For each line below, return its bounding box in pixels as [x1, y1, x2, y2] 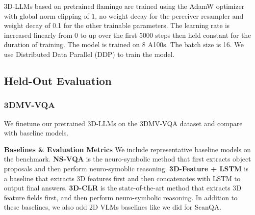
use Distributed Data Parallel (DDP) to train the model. [4, 49, 175, 59]
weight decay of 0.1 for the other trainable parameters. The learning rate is [4, 20, 230, 30]
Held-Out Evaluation [4, 73, 112, 88]
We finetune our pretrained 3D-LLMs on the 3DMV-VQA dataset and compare [4, 118, 243, 128]
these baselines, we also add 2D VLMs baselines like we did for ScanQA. [4, 202, 222, 212]
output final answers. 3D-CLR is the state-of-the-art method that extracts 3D [4, 183, 242, 193]
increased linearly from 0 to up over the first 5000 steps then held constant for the [4, 29, 251, 40]
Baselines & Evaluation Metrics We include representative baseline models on [4, 144, 251, 154]
